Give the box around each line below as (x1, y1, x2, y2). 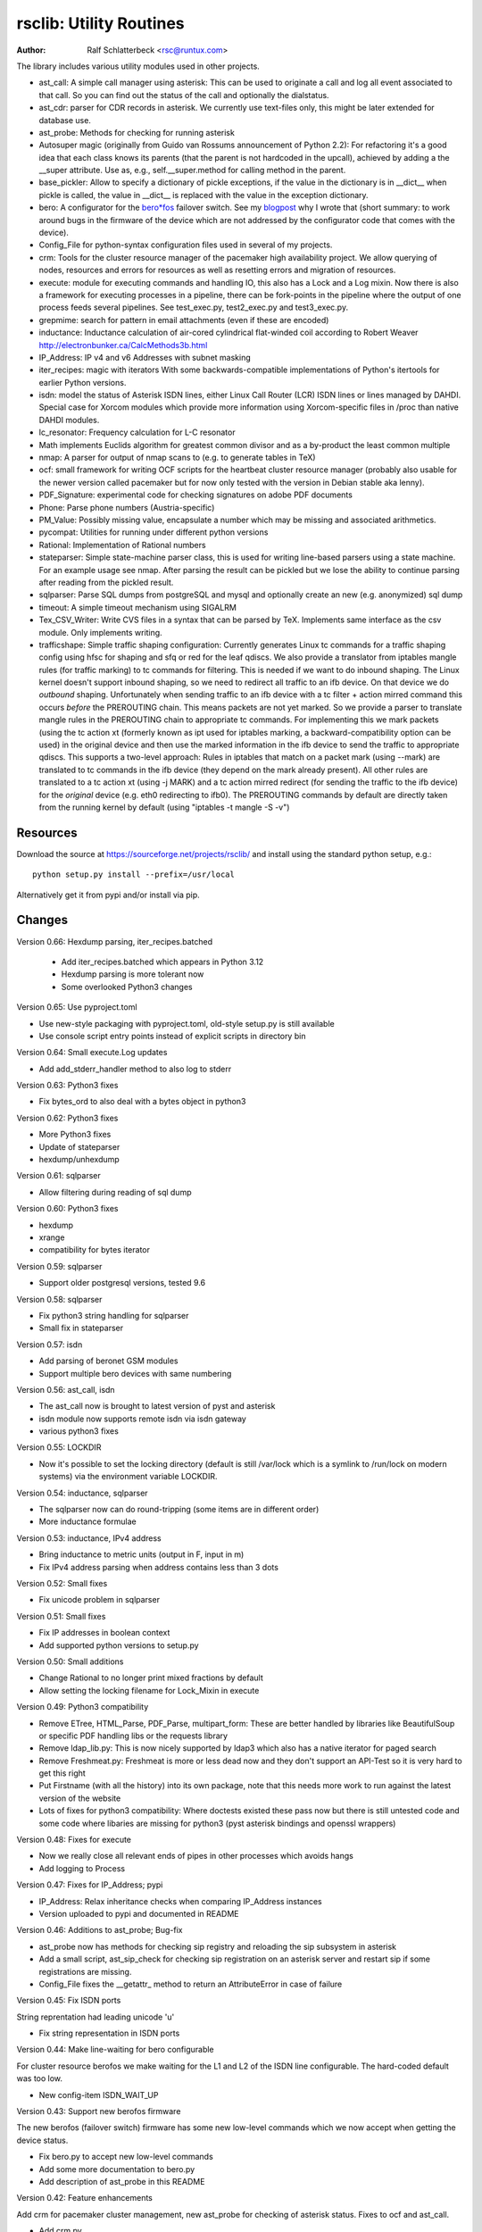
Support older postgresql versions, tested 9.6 (38, 1278, 206, 1288)
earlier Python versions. (38, 377, 127, 387)
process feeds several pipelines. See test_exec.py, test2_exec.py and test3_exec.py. (38, 302, 348, 312)
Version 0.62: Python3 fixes (16, 1112, 119, 1123)
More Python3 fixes (38, 1129, 112, 1140)
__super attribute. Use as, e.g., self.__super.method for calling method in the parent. (38, 165, 346, 176)
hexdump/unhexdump (38, 1154, 120, 1165)
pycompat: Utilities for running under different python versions (38, 527, 269, 537)
